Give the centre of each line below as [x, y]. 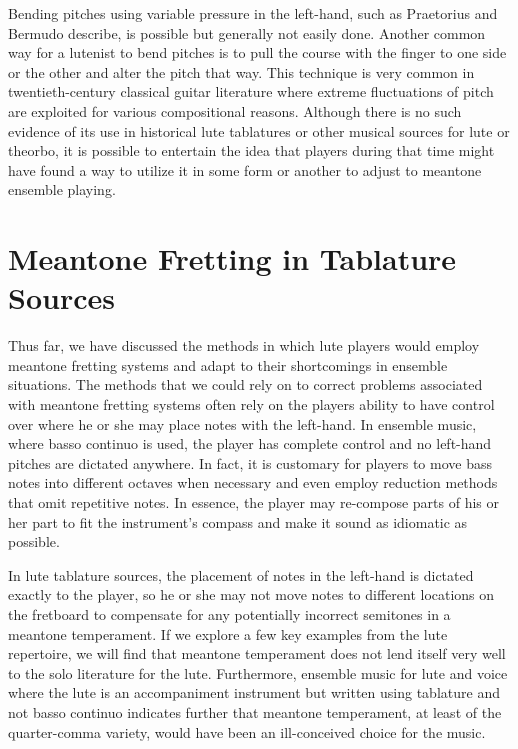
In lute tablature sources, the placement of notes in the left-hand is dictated [241, 574]
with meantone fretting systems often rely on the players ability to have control [251, 404]
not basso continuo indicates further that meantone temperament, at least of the [255, 711]
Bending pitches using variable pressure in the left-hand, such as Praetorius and [253, 13]
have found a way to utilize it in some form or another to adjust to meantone [245, 169]
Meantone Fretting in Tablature [232, 258]
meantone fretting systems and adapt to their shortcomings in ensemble [228, 364]
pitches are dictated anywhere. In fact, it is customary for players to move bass [250, 462]
